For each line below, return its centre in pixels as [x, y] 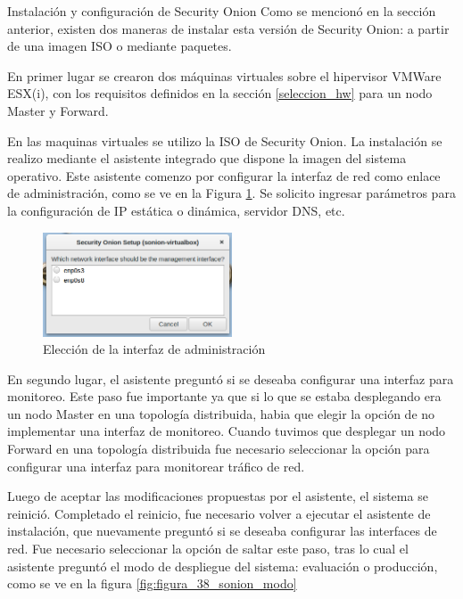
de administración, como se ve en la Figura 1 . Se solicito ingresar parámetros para [231, 193]
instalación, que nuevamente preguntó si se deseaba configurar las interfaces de [222, 531]
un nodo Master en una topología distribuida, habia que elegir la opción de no [221, 413]
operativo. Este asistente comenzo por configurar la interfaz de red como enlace [224, 175]
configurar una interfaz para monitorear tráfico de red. [156, 466]
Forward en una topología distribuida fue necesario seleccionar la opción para [219, 449]
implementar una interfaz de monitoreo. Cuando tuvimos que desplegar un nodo [227, 431]
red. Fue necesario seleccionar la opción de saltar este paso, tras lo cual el [208, 549]
